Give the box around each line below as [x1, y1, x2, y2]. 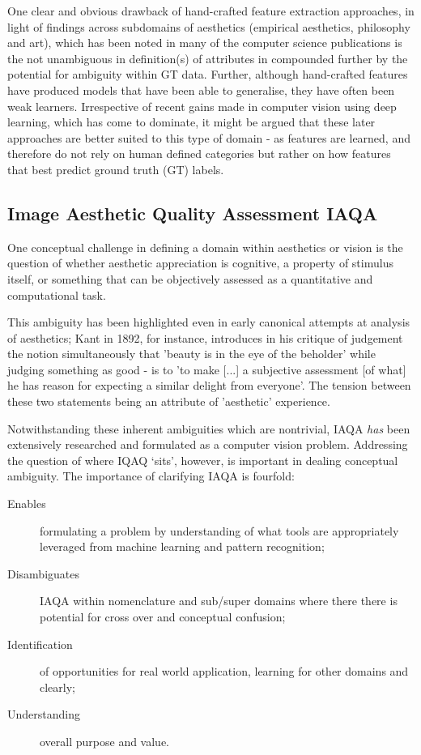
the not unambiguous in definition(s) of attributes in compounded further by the [7, 49, 408, 66]
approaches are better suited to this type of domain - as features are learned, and [7, 129, 410, 146]
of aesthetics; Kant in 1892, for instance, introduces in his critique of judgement [7, 329, 403, 346]
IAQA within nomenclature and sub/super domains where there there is [40, 592, 398, 609]
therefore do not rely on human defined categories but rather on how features [7, 145, 391, 162]
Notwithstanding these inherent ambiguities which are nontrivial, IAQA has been [7, 420, 410, 437]
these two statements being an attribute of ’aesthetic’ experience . [7, 393, 330, 410]
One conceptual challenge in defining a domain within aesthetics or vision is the [7, 238, 403, 255]
